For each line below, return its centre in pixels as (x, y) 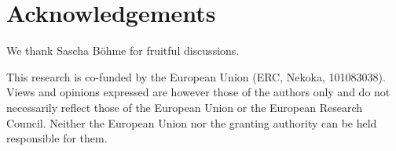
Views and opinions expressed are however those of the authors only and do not (198, 92)
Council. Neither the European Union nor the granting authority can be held (192, 122)
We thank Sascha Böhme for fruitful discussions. (123, 50)
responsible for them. (57, 138)
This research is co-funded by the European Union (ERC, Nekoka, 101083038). (196, 76)
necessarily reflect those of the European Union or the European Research (185, 107)
